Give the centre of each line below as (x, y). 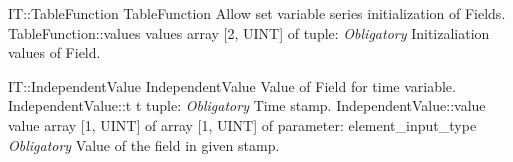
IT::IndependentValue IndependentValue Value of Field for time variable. (232, 85)
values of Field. (54, 52)
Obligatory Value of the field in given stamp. (144, 144)
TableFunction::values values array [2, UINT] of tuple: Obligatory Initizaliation (249, 32)
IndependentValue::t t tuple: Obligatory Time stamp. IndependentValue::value (247, 105)
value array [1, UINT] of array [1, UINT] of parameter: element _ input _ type (242, 124)
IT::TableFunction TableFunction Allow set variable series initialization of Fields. (257, 13)
